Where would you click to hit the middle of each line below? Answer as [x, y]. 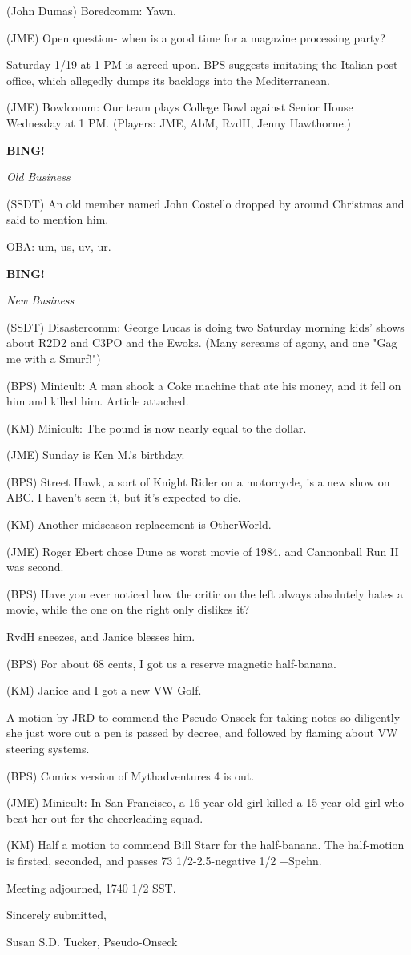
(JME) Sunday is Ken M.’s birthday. [96, 455]
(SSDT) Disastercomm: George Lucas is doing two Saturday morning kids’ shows [205, 326]
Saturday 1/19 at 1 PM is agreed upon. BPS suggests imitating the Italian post [202, 64]
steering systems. [48, 748]
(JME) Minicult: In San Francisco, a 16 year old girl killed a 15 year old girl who [205, 802]
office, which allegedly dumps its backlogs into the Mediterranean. [168, 80]
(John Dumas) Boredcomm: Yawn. [91, 10]
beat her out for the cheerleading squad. [105, 818]
